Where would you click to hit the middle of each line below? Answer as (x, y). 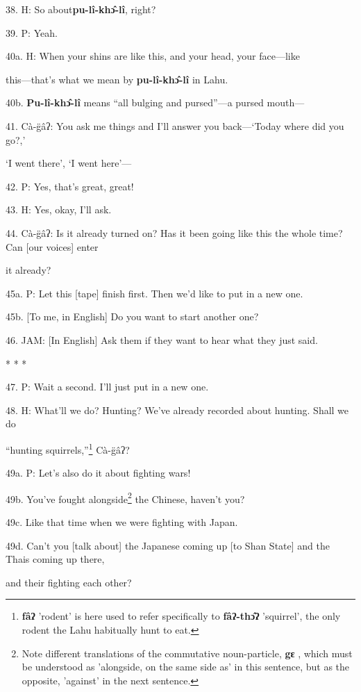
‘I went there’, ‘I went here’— (69, 163)
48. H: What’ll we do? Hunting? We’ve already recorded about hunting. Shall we (177, 410)
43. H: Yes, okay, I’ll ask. (59, 209)
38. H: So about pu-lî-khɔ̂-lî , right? (81, 9)
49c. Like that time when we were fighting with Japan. (122, 521)
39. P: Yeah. (32, 32)
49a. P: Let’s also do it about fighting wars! (98, 473)
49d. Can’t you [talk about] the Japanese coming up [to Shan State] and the (168, 545)
